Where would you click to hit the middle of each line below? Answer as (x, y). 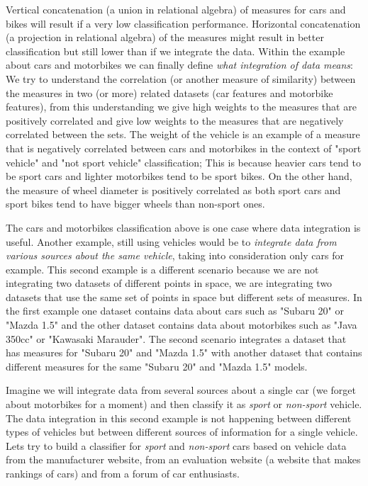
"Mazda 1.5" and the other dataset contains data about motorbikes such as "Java (182, 325)
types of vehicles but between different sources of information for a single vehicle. (182, 432)
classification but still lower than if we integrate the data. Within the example (175, 51)
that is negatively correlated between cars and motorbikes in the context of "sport (184, 148)
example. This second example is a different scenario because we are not (162, 269)
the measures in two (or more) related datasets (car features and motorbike (169, 92)
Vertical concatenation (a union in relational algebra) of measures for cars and (176, 9)
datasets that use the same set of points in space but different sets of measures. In (184, 296)
